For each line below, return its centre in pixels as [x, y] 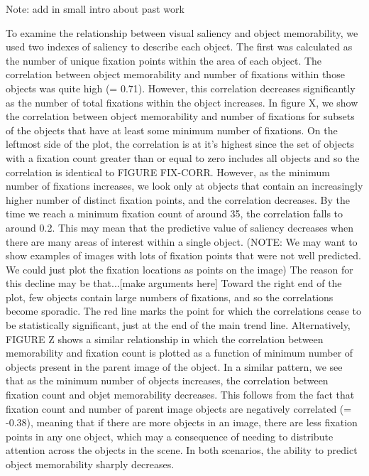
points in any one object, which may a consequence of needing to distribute [170, 436]
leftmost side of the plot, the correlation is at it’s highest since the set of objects [180, 144]
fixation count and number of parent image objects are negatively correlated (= [179, 408]
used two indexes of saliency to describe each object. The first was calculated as [179, 47]
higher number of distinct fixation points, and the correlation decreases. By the [178, 199]
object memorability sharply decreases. [90, 464]
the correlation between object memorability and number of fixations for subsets [180, 116]
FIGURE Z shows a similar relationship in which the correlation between [165, 339]
